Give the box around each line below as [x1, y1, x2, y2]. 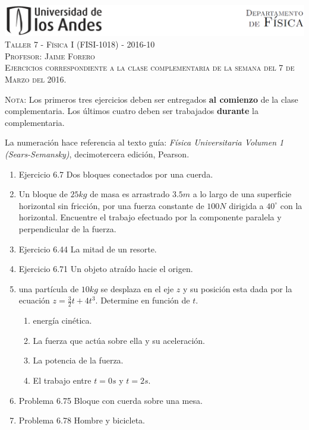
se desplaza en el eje [100, 282, 174, 295]
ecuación [18, 294, 50, 306]
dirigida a [229, 199, 264, 211]
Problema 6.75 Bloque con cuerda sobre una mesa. [18, 394, 203, 406]
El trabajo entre [33, 374, 92, 386]
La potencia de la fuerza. [33, 354, 124, 366]
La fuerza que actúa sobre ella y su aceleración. [33, 334, 205, 346]
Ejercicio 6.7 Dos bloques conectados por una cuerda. [18, 167, 213, 180]
